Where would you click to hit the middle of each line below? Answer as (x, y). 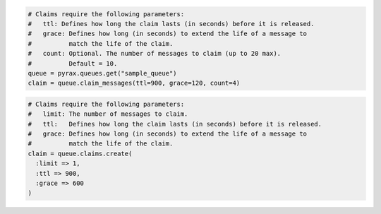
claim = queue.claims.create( (80, 153)
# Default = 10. (73, 63)
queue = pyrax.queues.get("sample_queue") (102, 73)
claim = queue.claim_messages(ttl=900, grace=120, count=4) (134, 83)
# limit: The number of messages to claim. (108, 114)
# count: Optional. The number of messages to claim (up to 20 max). (155, 54)
